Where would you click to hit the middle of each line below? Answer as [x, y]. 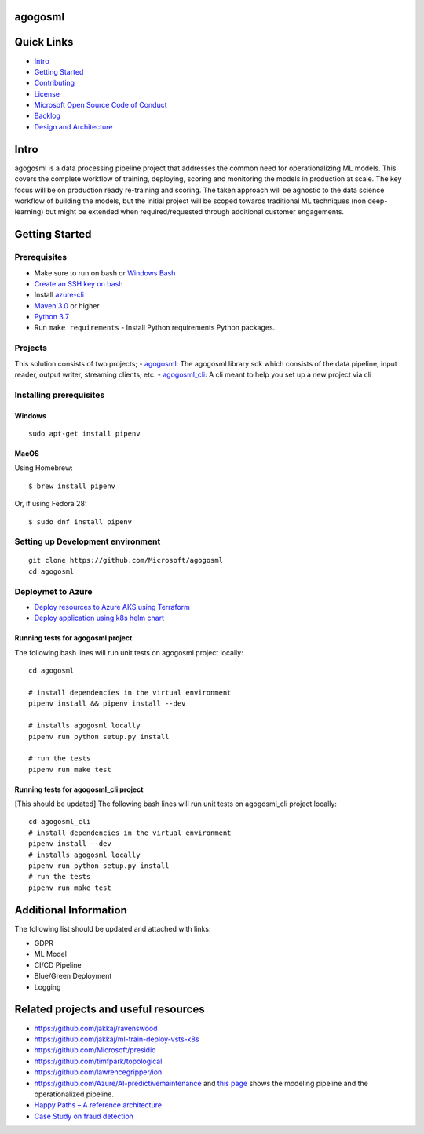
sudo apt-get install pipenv [84, 433]
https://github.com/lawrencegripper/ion [98, 1072]
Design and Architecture [73, 126]
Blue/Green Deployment [73, 976]
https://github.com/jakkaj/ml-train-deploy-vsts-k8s [117, 1039]
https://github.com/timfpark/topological [98, 1061]
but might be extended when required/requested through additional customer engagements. [195, 212]
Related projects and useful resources [110, 1010]
